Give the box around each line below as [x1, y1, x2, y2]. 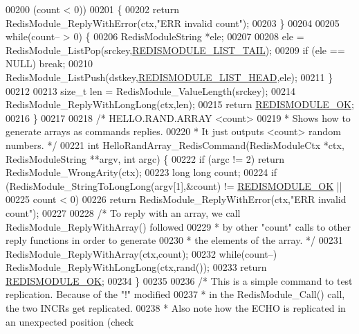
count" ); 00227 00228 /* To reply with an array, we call [6, 205, 241, 220]
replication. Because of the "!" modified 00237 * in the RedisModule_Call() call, [6, 287, 345, 301]
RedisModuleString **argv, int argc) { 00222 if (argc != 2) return [6, 151, 285, 166]
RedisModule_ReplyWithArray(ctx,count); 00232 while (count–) [6, 246, 277, 261]
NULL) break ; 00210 [6, 56, 93, 71]
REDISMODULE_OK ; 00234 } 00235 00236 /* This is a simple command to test [6, 273, 353, 288]
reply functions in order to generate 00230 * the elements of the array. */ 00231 [6, 233, 343, 247]
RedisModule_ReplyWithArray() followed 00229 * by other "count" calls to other [6, 219, 351, 234]
